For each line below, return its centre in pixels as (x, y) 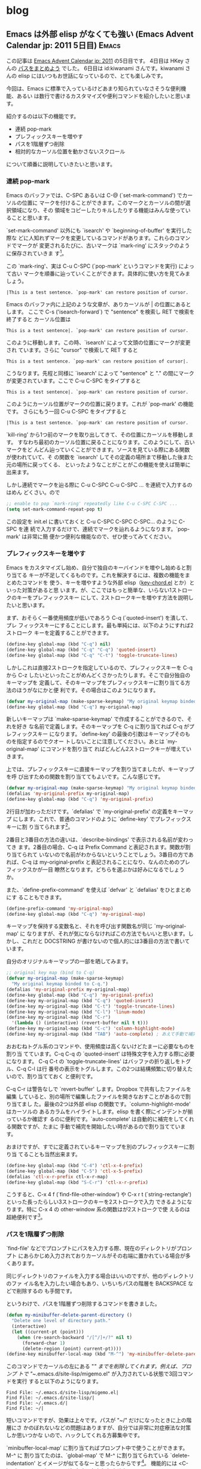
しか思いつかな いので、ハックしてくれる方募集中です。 (75, 1435)
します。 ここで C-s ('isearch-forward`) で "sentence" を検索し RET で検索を (100, 312)
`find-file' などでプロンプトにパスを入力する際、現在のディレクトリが (91, 1248)
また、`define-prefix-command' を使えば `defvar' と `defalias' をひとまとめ (99, 889)
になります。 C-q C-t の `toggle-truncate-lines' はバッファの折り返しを (93, 1061)
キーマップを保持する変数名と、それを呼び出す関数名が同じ (80, 926)
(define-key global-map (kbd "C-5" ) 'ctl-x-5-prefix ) (75, 1171)
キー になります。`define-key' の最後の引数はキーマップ (106, 734)
